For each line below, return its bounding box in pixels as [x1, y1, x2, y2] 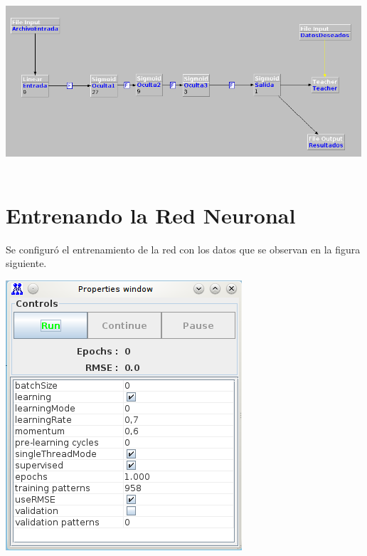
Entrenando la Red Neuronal [6, 200, 296, 229]
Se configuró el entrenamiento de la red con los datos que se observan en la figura [6, 241, 361, 256]
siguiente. [6, 256, 47, 271]
